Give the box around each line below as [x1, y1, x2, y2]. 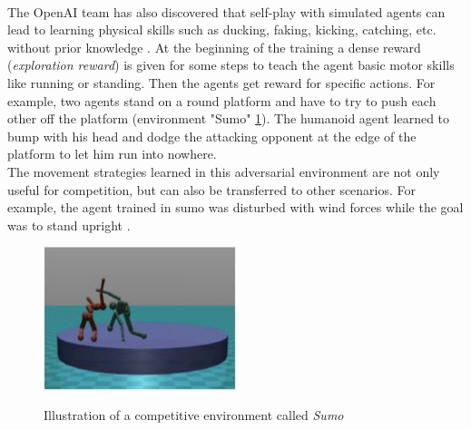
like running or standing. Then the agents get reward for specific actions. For [7, 73, 436, 92]
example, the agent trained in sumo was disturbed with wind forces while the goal [7, 198, 464, 217]
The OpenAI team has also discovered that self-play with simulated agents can [7, 2, 446, 21]
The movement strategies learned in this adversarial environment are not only [7, 161, 440, 181]
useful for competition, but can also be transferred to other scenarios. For [7, 180, 417, 199]
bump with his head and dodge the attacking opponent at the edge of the [7, 126, 417, 145]
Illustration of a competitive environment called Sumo [44, 406, 344, 425]
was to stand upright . [7, 215, 131, 234]
